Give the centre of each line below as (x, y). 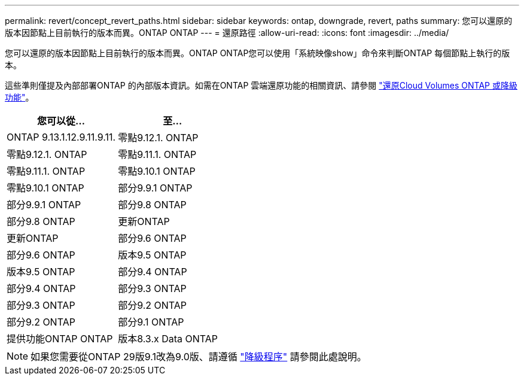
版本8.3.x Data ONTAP (168, 339)
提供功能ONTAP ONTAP (60, 339)
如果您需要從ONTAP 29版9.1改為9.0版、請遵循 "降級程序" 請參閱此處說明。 (199, 357)
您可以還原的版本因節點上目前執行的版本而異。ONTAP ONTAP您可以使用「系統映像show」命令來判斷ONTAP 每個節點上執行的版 (258, 53)
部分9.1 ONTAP (151, 322)
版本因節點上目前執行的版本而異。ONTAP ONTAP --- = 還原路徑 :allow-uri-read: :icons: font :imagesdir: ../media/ (227, 33)
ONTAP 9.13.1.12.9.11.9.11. (61, 137)
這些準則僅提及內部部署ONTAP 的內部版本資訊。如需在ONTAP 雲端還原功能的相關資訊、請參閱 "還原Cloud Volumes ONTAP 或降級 (261, 85)
